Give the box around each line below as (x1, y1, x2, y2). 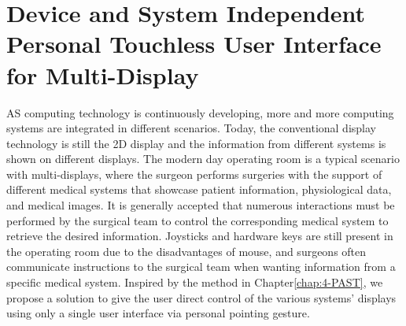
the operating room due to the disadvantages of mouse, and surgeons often (6, 243, 367, 259)
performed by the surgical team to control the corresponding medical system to (6, 212, 389, 228)
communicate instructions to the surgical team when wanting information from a (6, 258, 396, 275)
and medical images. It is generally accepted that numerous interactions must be (6, 197, 395, 213)
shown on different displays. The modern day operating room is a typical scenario (6, 150, 400, 167)
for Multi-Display (6, 58, 199, 91)
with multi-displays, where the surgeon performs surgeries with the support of (6, 165, 382, 182)
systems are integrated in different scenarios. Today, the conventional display (6, 120, 376, 136)
